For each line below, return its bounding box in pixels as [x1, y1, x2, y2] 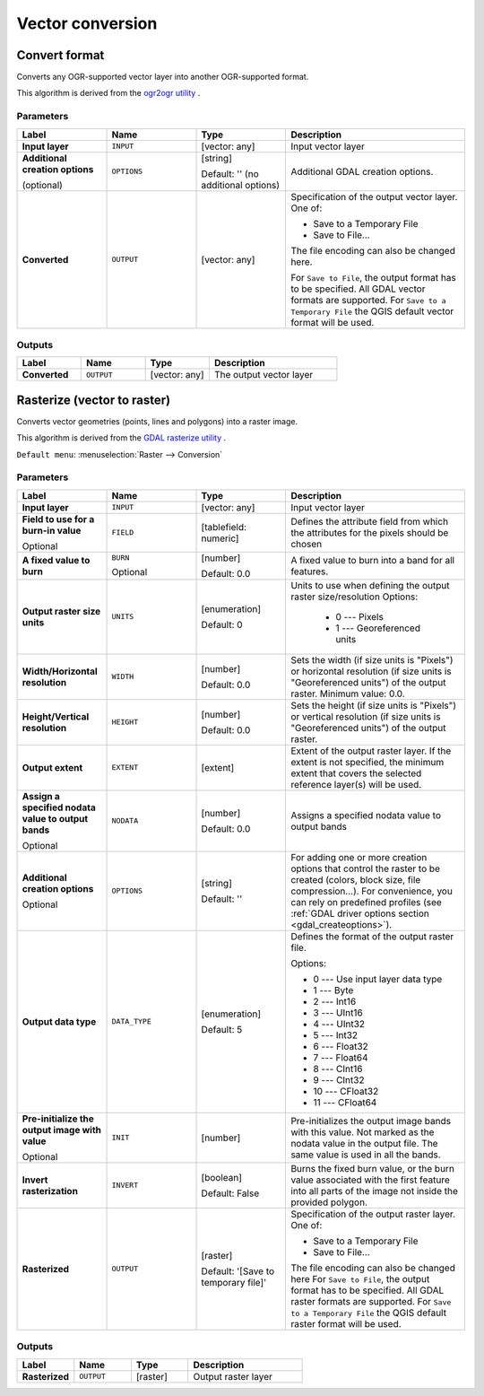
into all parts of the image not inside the [290, 1184, 459, 1197]
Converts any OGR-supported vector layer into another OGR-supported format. [16, 72, 309, 83]
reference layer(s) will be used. [290, 778, 422, 790]
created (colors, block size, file [290, 873, 421, 886]
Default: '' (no [201, 167, 259, 179]
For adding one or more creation [290, 851, 428, 863]
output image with [22, 1123, 102, 1136]
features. [290, 565, 329, 578]
